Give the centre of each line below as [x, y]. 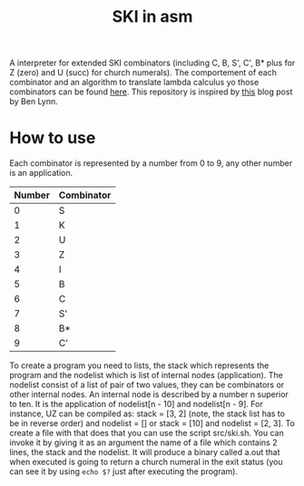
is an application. [41, 173]
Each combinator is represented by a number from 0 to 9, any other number [151, 163]
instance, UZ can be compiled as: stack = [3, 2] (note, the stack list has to [147, 413]
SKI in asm [152, 17]
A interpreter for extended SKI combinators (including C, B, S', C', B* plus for [152, 63]
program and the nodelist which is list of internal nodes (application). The [146, 375]
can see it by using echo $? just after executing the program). [124, 471]
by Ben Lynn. [34, 102]
